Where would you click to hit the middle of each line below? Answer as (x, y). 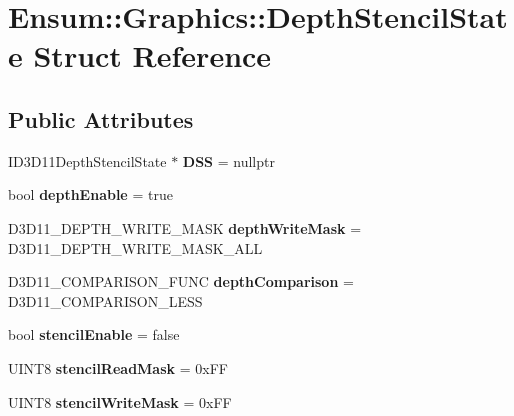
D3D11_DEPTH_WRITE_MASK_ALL (135, 247)
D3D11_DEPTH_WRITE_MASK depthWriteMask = (185, 227)
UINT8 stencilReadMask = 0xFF (118, 367)
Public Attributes (101, 118)
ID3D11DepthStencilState (87, 160)
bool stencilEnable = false (94, 334)
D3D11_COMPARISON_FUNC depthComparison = (181, 281)
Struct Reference (152, 55)
